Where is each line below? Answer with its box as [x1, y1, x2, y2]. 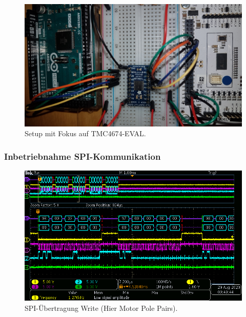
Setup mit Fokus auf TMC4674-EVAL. [25, 128, 146, 139]
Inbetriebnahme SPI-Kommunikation [4, 150, 161, 162]
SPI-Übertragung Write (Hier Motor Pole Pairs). [25, 302, 178, 313]
